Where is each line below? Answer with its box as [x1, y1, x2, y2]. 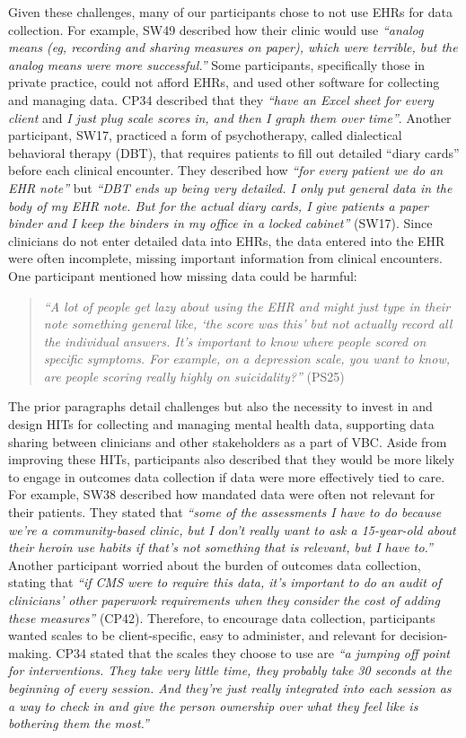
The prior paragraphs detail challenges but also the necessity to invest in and [8, 397, 433, 416]
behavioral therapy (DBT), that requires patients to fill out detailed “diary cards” [8, 143, 460, 162]
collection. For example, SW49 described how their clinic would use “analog [8, 20, 424, 39]
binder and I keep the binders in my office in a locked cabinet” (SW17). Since [8, 214, 433, 233]
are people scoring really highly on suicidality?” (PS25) [43, 366, 345, 385]
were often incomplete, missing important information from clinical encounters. [8, 249, 443, 268]
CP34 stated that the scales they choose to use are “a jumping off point [56, 643, 450, 662]
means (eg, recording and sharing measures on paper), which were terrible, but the [8, 38, 458, 57]
